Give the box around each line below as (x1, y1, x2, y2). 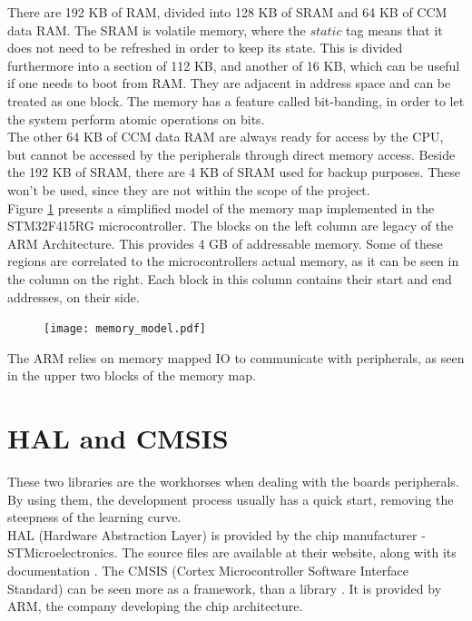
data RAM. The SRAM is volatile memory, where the (7, 20, 306, 39)
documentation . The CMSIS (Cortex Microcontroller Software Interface (7, 561, 409, 580)
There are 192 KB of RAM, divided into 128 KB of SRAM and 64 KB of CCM (7, 3, 447, 21)
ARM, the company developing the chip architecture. (7, 596, 303, 616)
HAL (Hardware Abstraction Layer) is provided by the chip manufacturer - (7, 525, 426, 544)
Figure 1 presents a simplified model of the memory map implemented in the (7, 198, 435, 217)
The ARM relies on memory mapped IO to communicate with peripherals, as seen (7, 348, 465, 367)
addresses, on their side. (7, 287, 140, 306)
